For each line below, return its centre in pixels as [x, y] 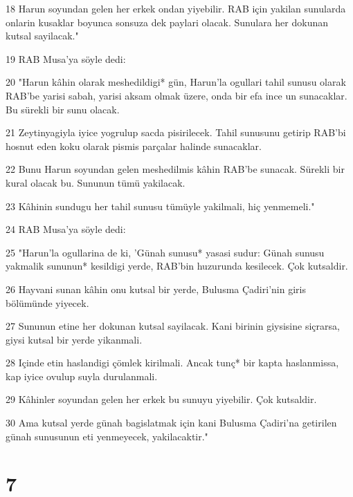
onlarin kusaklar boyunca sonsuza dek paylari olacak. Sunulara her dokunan [167, 22]
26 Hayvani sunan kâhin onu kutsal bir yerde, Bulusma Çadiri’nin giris [156, 289]
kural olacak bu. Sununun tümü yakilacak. [96, 182]
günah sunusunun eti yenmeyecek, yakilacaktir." [107, 436]
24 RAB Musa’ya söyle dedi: [66, 229]
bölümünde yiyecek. [47, 302]
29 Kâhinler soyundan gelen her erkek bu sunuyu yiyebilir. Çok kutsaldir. [161, 399]
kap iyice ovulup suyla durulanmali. [82, 376]
